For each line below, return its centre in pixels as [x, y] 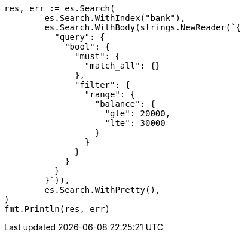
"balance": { [125, 104]
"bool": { [88, 47]
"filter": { [102, 85]
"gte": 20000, [138, 113]
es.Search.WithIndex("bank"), [115, 18]
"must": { [97, 56]
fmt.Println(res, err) [57, 209]
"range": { [110, 94]
